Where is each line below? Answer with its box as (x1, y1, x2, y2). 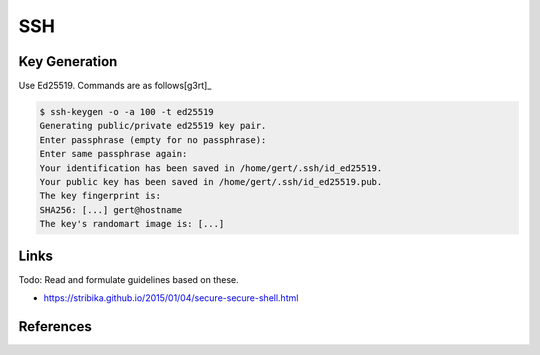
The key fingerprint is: (39, 190, 162, 202)
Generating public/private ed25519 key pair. (39, 120, 267, 132)
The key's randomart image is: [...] (39, 218, 225, 230)
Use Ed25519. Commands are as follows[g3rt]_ (18, 80, 212, 92)
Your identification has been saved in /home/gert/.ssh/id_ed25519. (39, 162, 383, 174)
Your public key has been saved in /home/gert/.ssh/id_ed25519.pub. (39, 176, 383, 187)
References (18, 318, 92, 335)
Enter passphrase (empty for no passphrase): (39, 134, 267, 145)
